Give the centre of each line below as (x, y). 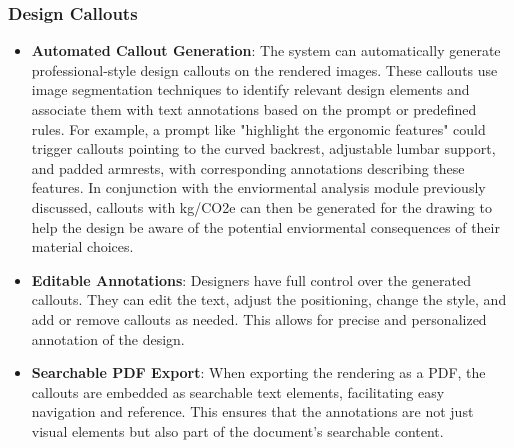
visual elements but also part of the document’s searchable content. (237, 430)
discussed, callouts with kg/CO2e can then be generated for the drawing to (261, 206)
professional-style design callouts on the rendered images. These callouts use (264, 69)
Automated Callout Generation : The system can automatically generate (266, 50)
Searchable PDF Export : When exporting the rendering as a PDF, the (258, 372)
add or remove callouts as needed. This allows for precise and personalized (259, 318)
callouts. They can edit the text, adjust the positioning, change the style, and (269, 299)
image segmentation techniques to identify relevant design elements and (250, 89)
